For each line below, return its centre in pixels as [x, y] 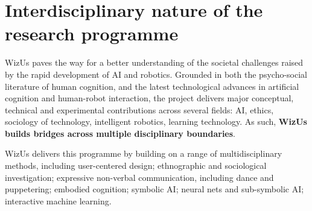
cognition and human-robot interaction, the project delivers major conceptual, [149, 98]
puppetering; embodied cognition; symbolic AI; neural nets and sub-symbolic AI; [154, 189]
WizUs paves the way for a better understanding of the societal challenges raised [154, 62]
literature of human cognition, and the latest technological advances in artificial [152, 86]
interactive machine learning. [58, 200]
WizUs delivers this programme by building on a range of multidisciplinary [144, 153]
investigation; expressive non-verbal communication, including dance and [139, 177]
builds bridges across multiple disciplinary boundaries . [120, 133]
